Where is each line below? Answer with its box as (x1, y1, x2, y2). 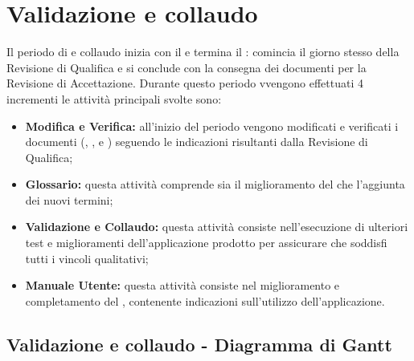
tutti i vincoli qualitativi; (25, 249, 149, 266)
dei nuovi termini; (25, 191, 113, 208)
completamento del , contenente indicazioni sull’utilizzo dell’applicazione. (25, 292, 385, 309)
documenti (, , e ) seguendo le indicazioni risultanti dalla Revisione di (25, 133, 368, 150)
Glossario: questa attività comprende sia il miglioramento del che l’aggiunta (25, 176, 405, 193)
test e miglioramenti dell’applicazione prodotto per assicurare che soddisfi (25, 234, 387, 251)
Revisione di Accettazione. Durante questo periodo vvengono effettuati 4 (6, 75, 363, 91)
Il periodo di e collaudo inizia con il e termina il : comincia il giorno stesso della (6, 43, 400, 60)
